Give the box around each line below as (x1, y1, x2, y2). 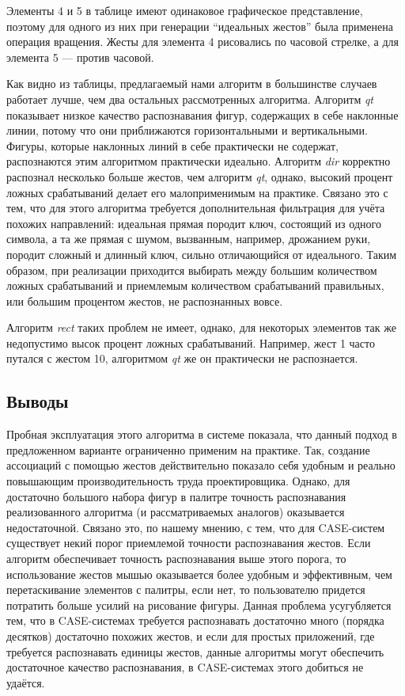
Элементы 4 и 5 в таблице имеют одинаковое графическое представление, (6, 2, 363, 18)
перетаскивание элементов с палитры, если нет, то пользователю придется (6, 581, 365, 598)
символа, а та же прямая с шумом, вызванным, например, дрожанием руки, (6, 230, 371, 247)
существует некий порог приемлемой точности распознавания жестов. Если (6, 534, 371, 551)
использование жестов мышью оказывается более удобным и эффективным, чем (6, 565, 392, 582)
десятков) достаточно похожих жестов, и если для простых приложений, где (6, 627, 375, 644)
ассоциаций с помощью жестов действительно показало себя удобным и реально (6, 457, 396, 474)
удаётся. (6, 674, 45, 690)
